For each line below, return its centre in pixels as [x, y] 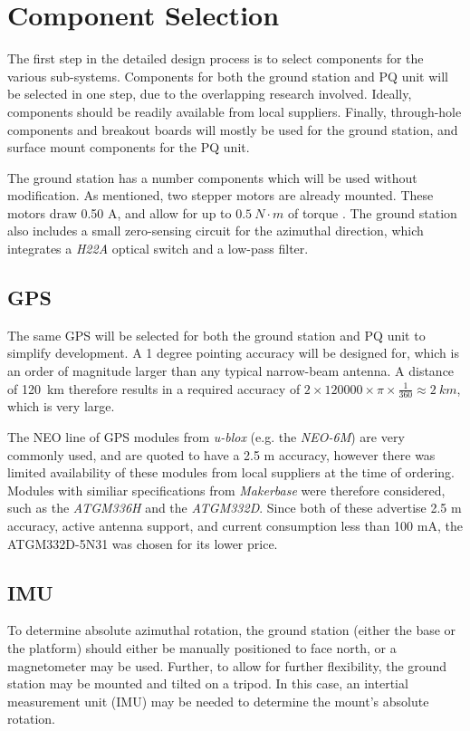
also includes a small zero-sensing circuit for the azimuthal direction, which [216, 231]
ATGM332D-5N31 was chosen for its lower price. [143, 543]
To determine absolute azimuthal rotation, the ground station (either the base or [232, 630]
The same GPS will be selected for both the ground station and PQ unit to [216, 335]
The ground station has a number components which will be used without [212, 177]
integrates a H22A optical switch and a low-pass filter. [158, 249]
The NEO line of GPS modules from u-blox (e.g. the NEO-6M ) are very [206, 437]
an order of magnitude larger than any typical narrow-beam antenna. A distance [231, 371]
